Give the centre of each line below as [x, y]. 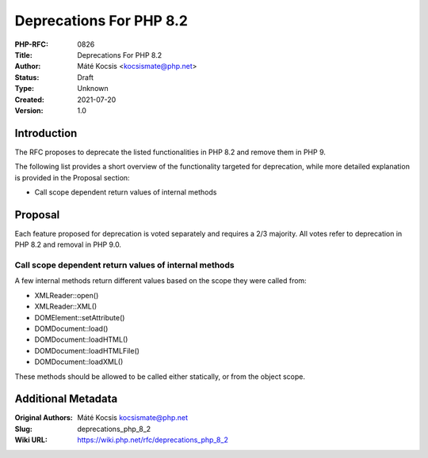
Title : [24, 55]
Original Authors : [44, 418]
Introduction [46, 133]
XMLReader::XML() [66, 307]
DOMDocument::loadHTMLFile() [87, 350]
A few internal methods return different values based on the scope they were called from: [160, 281]
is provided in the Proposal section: [72, 177]
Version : [29, 110]
